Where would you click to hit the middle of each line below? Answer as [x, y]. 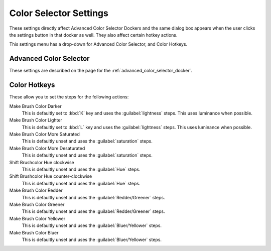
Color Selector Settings [59, 13]
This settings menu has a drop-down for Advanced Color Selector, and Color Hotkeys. [98, 44]
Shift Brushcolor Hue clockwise [42, 162]
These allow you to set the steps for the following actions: [69, 97]
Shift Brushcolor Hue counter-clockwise [51, 176]
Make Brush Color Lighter [36, 120]
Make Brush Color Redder [36, 190]
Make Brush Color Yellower [37, 218]
